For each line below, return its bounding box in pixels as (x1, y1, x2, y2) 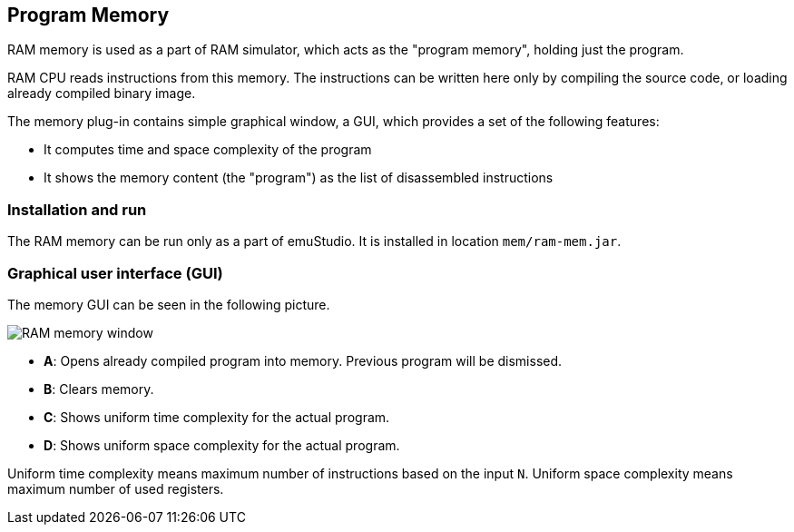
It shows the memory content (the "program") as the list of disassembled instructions (44, 170, 554, 186)
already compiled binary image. (7, 85, 196, 102)
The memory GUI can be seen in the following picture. (7, 296, 330, 312)
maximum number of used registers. (7, 480, 224, 497)
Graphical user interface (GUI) (7, 263, 223, 282)
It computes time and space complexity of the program (44, 142, 372, 158)
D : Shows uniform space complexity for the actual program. (44, 437, 400, 453)
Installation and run (7, 200, 147, 219)
